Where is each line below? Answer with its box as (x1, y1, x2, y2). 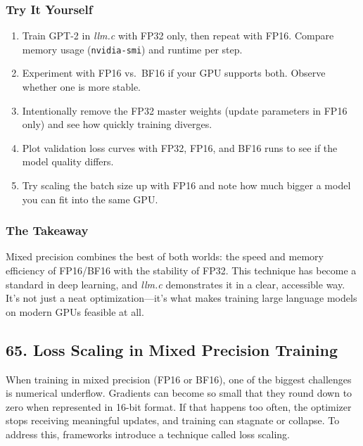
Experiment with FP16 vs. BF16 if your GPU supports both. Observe (22, 65, 326, 80)
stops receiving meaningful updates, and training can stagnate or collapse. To (6, 413, 340, 428)
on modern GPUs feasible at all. (6, 304, 144, 319)
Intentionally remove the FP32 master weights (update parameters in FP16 (22, 103, 348, 117)
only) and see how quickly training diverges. (22, 117, 212, 132)
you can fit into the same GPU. (22, 191, 158, 206)
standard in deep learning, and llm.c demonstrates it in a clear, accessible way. (6, 276, 345, 291)
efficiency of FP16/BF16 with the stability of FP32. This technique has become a (6, 263, 357, 278)
